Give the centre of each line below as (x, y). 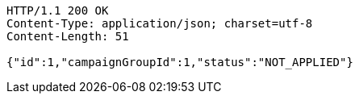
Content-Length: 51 (68, 36)
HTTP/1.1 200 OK (58, 10)
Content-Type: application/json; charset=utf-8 (160, 23)
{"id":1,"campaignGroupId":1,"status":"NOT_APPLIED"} (180, 62)
